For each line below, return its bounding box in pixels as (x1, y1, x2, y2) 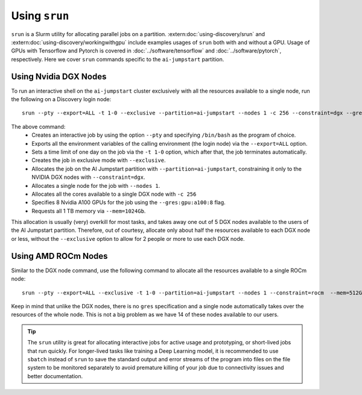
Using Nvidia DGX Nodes (11, 71, 107, 81)
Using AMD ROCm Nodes (11, 250, 108, 261)
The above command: (11, 123, 66, 130)
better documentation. (27, 372, 83, 379)
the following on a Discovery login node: (11, 96, 112, 103)
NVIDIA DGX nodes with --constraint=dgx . (31, 173, 145, 181)
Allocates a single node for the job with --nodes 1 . (31, 182, 160, 189)
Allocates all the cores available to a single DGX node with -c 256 (31, 190, 197, 197)
